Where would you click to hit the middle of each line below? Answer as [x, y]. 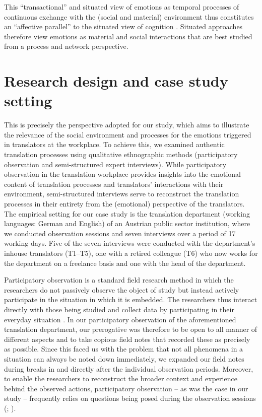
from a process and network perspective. [66, 46]
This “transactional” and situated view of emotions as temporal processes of [122, 7]
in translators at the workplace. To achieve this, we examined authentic [114, 144]
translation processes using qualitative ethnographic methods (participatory [121, 154]
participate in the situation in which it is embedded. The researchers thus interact [131, 299]
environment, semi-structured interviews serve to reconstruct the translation [122, 194]
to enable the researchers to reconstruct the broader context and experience [121, 378]
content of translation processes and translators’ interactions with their [114, 184]
